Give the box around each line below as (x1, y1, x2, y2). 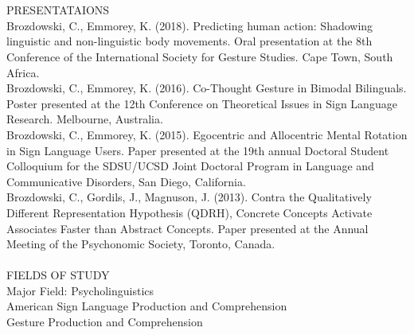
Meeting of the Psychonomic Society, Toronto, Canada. (6, 236, 275, 252)
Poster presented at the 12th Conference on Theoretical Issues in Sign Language (6, 95, 397, 111)
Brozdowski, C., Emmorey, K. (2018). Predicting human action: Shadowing (6, 17, 373, 33)
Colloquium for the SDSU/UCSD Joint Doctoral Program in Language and (6, 158, 374, 174)
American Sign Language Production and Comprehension (6, 298, 287, 314)
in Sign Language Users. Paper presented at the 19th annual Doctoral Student (6, 142, 389, 158)
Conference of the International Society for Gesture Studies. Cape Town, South (6, 48, 393, 64)
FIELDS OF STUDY (6, 267, 110, 283)
